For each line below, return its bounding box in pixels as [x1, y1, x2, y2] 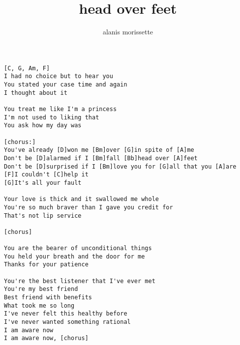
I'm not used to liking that [4, 114, 99, 121]
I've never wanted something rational [4, 318, 131, 326]
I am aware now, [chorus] [4, 335, 89, 342]
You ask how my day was [4, 122, 82, 129]
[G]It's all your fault [4, 179, 82, 186]
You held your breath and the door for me [4, 253, 145, 260]
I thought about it [4, 89, 67, 96]
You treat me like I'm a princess [4, 106, 117, 113]
